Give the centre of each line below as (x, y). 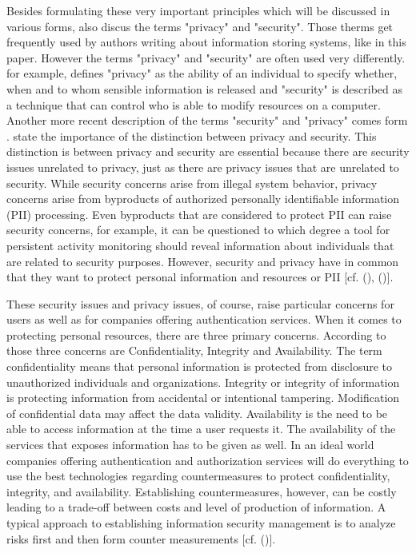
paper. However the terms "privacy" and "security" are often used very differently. (206, 57)
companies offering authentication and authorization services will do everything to (208, 460)
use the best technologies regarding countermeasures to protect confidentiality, (198, 476)
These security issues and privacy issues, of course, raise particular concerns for (200, 303)
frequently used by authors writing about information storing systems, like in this (206, 42)
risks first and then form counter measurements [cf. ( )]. (141, 538)
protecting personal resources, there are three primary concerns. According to (196, 334)
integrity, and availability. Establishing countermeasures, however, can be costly (202, 491)
